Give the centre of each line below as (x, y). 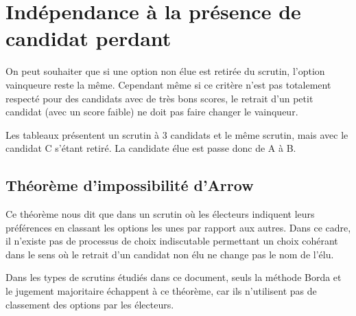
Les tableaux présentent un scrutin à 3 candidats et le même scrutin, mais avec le (177, 134)
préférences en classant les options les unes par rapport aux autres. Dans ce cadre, (178, 227)
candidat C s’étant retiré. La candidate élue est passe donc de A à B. (151, 148)
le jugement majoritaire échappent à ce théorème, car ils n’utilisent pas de (161, 291)
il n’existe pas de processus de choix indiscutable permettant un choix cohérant (172, 241)
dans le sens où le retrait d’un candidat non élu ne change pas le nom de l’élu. (170, 254)
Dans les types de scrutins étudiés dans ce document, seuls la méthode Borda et (174, 277)
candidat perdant (88, 38)
